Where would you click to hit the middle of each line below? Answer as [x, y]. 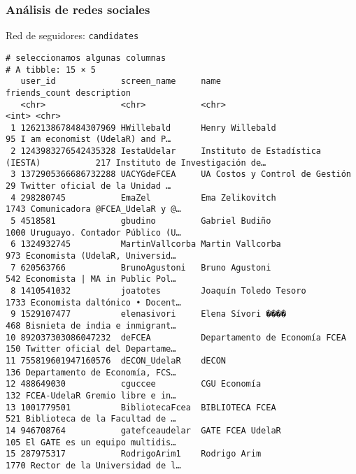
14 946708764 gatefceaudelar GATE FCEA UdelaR [143, 430]
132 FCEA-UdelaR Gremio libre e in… [91, 395]
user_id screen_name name [121, 81]
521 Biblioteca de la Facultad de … [91, 419]
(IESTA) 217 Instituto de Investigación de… [136, 163]
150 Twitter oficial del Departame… [91, 349]
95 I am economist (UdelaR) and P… [88, 139]
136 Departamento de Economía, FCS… [91, 372]
